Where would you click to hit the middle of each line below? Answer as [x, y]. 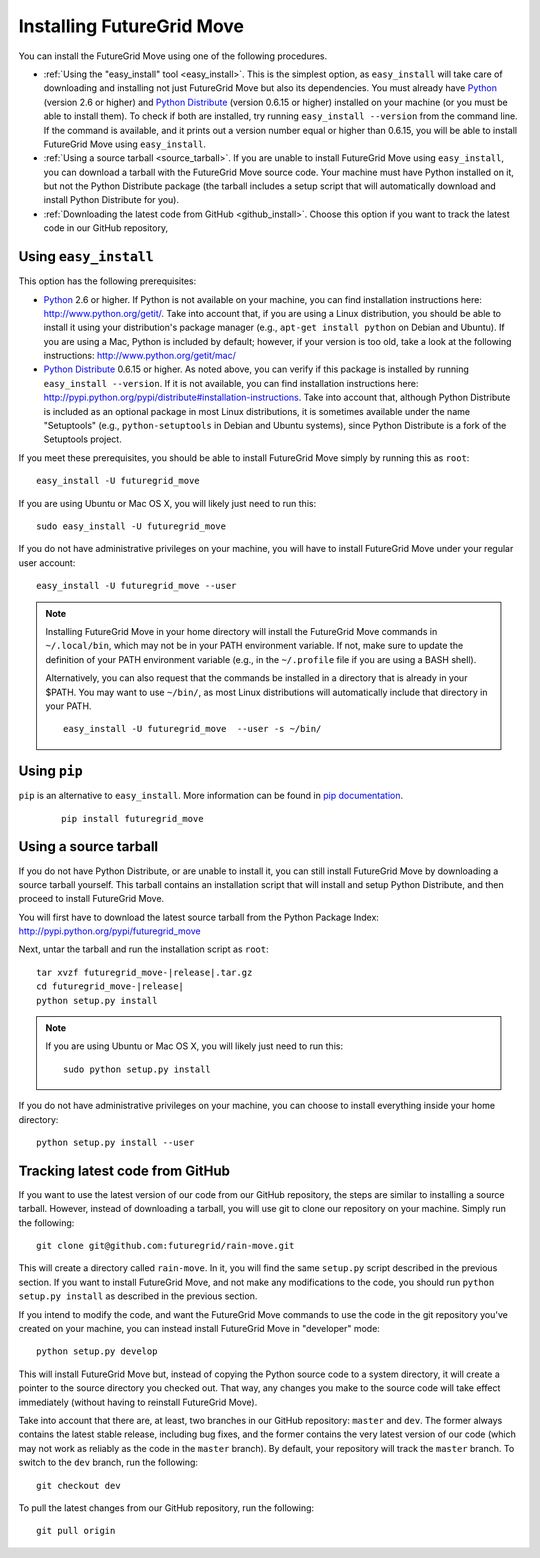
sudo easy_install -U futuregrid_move [131, 526]
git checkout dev [78, 1485]
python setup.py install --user [115, 1142]
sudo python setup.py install [137, 1069]
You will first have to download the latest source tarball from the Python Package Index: [199, 917]
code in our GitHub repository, [106, 228]
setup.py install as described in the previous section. [138, 1296]
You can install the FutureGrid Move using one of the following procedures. [173, 56]
